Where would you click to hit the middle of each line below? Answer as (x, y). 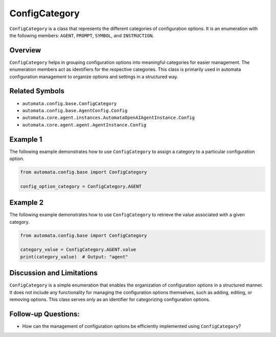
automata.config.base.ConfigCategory (70, 103)
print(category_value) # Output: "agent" (74, 257)
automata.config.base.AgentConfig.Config (75, 110)
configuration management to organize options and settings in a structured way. (94, 76)
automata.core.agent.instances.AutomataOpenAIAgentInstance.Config (109, 118)
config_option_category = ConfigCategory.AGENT (81, 186)
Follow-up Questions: (45, 314)
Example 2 (26, 203)
